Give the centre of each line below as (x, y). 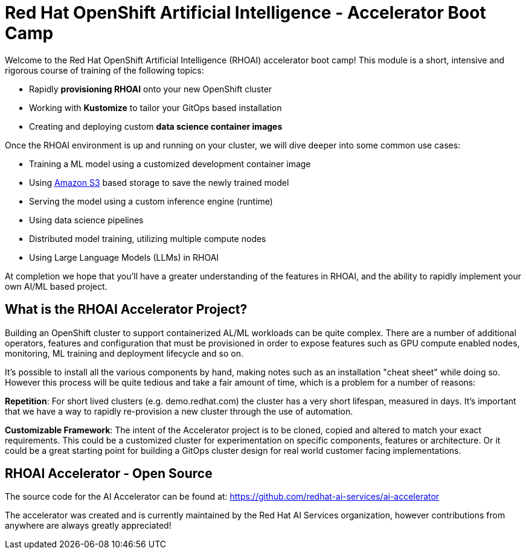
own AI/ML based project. (56, 286)
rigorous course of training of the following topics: (104, 70)
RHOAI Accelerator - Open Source (109, 474)
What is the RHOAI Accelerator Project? (126, 310)
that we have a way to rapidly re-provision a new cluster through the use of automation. (179, 411)
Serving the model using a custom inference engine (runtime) (151, 201)
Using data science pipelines (86, 220)
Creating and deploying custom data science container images (156, 126)
